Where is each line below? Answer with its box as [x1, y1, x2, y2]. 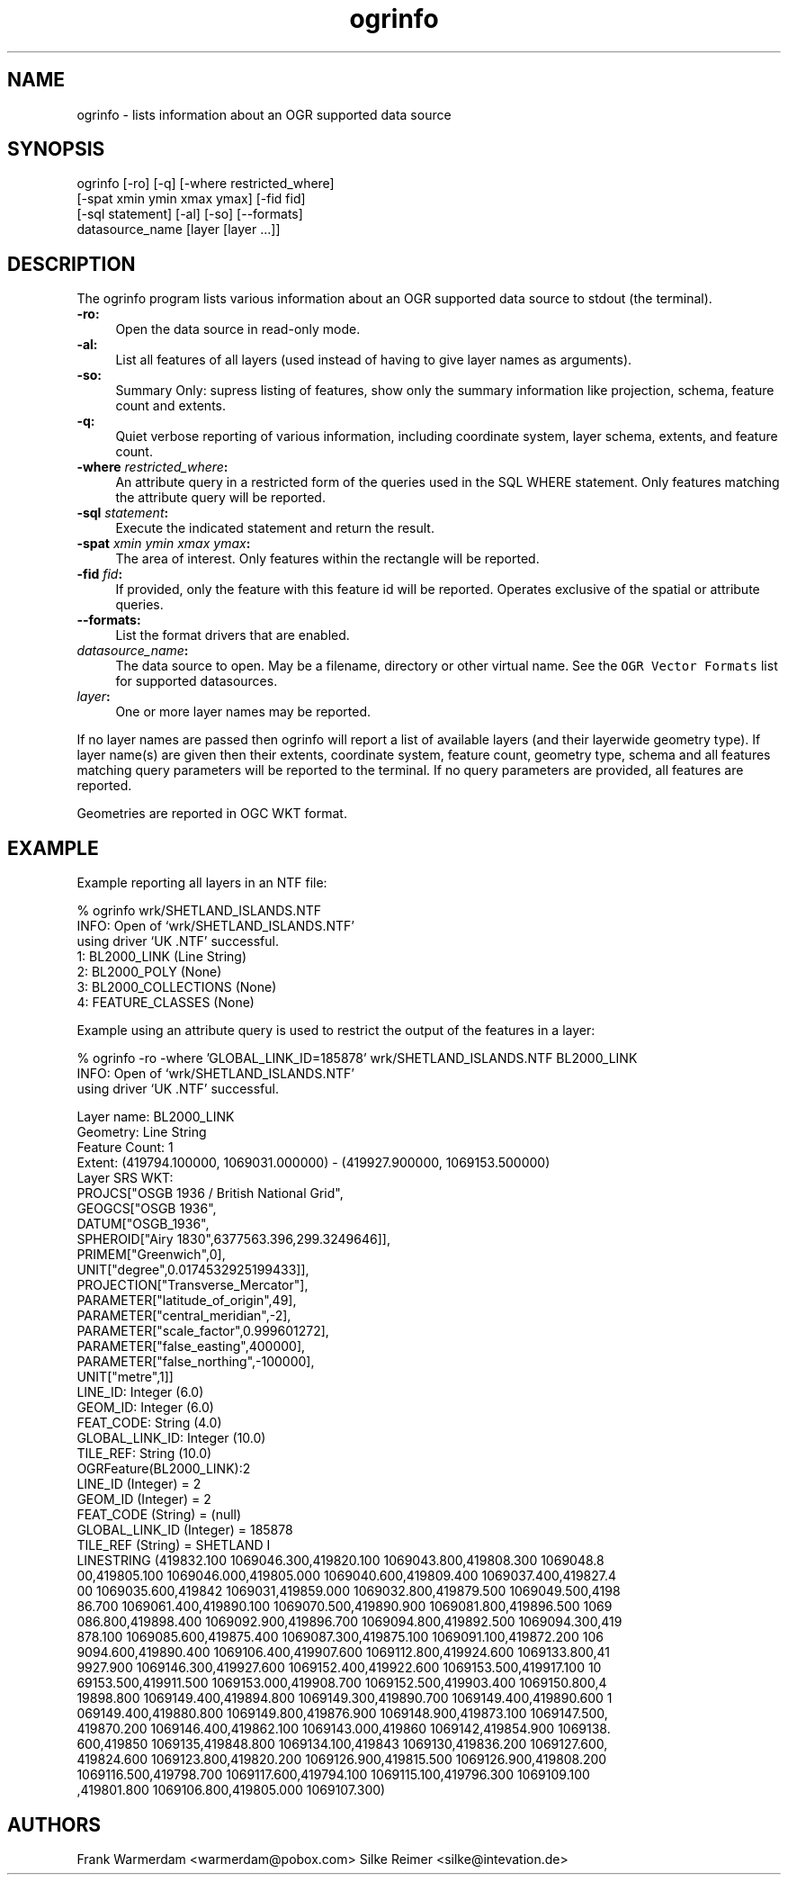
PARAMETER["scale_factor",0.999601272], [76, 1323, 329, 1339]
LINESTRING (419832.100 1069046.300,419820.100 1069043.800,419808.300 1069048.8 [76, 1553, 604, 1569]
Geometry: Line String [76, 1124, 207, 1140]
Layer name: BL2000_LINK [76, 1109, 235, 1125]
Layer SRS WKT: [76, 1170, 174, 1186]
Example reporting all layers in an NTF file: [76, 875, 327, 891]
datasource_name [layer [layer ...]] [76, 221, 281, 238]
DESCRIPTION [7, 252, 136, 275]
